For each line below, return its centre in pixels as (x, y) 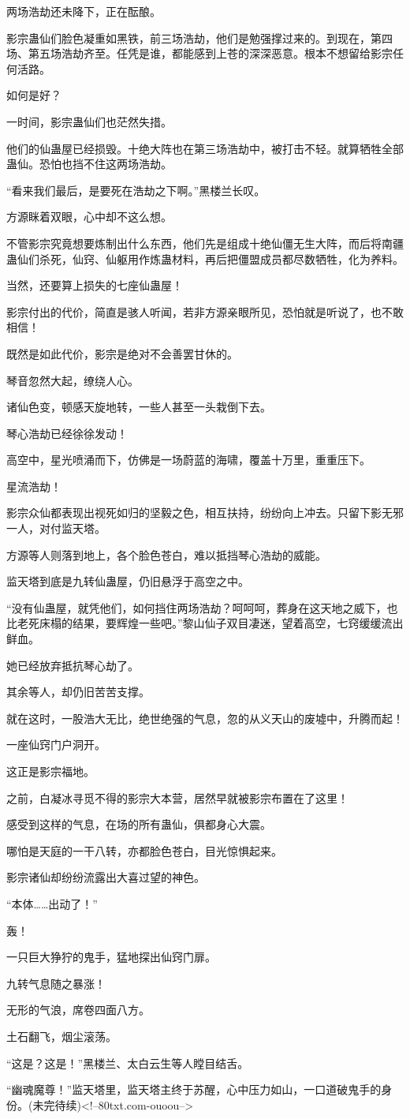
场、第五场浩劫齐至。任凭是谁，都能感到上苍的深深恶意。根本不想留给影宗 (199, 53)
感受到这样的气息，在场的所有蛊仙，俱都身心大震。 (139, 824)
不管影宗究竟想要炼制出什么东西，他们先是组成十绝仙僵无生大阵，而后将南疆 (205, 243)
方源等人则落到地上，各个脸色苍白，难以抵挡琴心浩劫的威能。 (166, 554)
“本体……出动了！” (52, 903)
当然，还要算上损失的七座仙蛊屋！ (95, 285)
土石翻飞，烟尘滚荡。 (61, 1036)
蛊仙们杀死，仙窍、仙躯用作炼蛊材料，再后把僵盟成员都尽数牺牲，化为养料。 (205, 258)
